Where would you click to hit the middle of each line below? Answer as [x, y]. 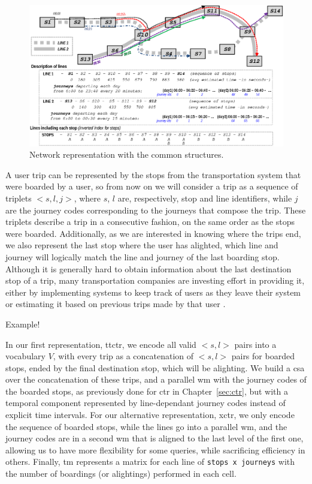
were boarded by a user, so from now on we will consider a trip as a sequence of [152, 186]
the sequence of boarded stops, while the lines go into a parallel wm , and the [146, 426]
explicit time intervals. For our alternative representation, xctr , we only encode [150, 415]
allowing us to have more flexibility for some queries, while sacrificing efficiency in [155, 450]
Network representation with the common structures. [127, 154]
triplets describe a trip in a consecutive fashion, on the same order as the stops [150, 222]
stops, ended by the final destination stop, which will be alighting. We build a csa [155, 367]
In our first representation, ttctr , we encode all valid [101, 344]
